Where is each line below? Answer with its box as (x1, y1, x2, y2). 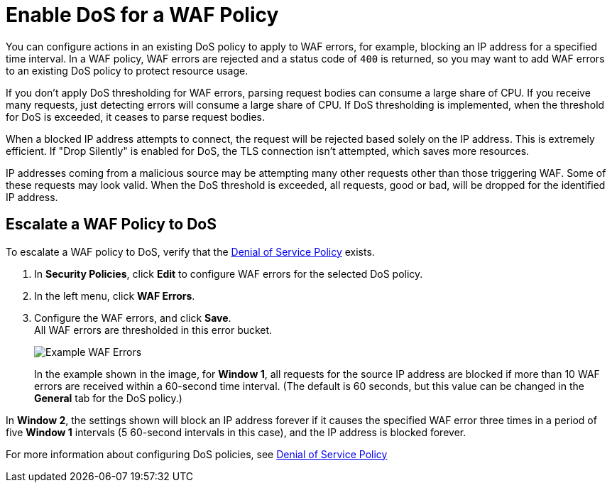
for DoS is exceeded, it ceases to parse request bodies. (6, 110, 265, 123)
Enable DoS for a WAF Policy (6, 3, 279, 27)
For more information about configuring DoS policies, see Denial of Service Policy (6, 448, 388, 460)
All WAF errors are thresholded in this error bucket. (34, 323, 273, 336)
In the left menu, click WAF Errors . (34, 289, 195, 302)
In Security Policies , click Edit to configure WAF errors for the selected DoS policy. (34, 267, 423, 280)
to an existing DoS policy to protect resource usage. (6, 64, 248, 77)
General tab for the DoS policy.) (34, 391, 182, 404)
